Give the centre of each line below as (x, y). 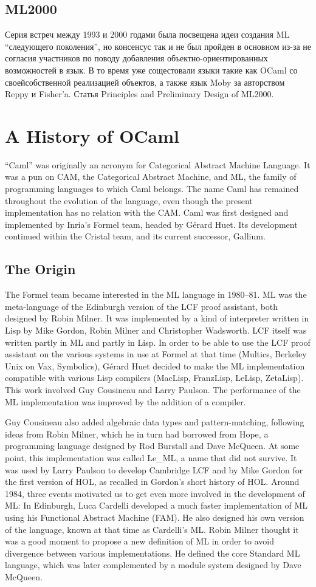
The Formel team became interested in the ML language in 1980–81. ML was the (156, 294)
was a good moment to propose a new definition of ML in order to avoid (140, 541)
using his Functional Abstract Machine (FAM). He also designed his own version (155, 517)
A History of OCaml (92, 135)
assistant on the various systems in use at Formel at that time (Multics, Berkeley (156, 354)
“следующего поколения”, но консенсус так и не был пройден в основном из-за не (158, 46)
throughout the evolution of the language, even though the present (129, 200)
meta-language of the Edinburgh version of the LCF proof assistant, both (142, 306)
